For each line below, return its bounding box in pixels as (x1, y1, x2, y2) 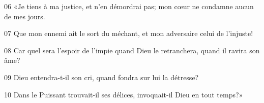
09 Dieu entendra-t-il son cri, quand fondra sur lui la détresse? (4, 72, 199, 82)
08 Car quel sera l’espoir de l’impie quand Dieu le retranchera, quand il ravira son (4, 45, 260, 55)
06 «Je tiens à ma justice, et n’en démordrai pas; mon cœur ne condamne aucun (4, 1, 254, 11)
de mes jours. (4, 11, 45, 21)
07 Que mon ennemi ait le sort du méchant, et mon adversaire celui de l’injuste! (4, 28, 253, 39)
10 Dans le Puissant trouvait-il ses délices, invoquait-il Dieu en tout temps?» (4, 89, 243, 99)
